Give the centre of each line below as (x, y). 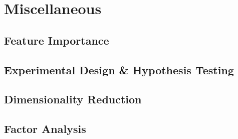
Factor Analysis (45, 129)
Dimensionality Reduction (73, 99)
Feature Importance (57, 40)
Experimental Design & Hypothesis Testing (119, 69)
